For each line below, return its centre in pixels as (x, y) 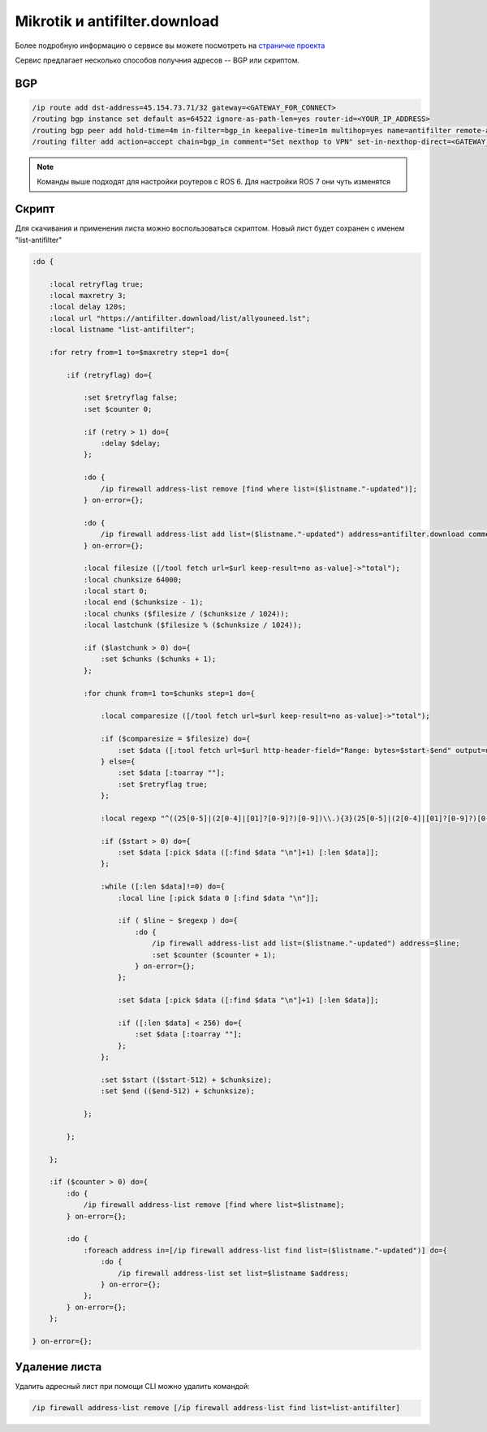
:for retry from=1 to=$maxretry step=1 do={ (139, 352)
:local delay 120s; (88, 307)
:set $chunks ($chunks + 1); (158, 659)
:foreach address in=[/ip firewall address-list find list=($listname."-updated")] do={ (265, 1250)
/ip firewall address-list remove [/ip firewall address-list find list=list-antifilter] (216, 1408)
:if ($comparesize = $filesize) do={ (175, 739)
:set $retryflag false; (131, 398)
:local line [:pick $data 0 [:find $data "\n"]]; (219, 898)
